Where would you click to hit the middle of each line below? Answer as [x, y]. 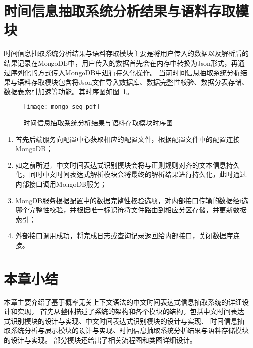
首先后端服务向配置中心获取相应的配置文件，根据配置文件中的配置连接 [127, 139]
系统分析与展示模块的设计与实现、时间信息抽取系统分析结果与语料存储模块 [129, 330]
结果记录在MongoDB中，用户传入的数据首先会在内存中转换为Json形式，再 [121, 62]
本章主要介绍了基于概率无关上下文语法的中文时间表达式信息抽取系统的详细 [123, 302]
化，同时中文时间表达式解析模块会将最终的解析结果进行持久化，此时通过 [131, 174]
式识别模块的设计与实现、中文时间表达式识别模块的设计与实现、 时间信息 [121, 321]
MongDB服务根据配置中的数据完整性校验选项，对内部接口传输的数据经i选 [132, 200]
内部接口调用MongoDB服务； [61, 183]
